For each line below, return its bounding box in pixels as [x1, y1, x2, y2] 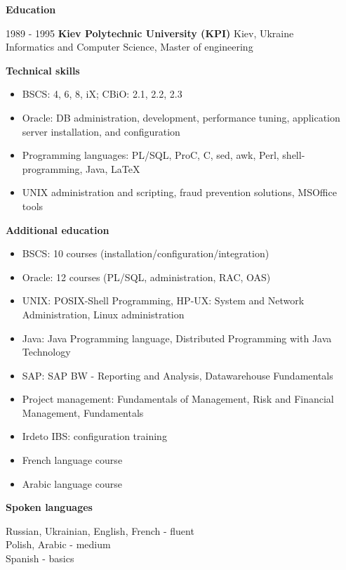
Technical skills [6, 63, 80, 77]
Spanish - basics [6, 551, 74, 566]
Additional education [6, 222, 109, 237]
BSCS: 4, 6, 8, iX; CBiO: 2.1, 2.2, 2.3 [22, 86, 182, 101]
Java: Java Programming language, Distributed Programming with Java [22, 330, 332, 345]
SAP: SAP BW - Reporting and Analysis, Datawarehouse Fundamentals [22, 368, 333, 382]
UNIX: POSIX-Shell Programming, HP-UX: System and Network [22, 293, 305, 308]
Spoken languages [6, 500, 93, 514]
